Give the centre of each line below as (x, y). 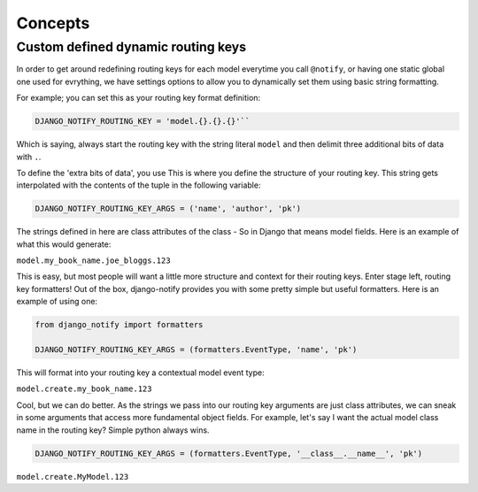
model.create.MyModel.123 (73, 477)
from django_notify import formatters (119, 325)
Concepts (53, 23)
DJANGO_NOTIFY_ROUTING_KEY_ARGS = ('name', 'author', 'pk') (168, 209)
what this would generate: (64, 244)
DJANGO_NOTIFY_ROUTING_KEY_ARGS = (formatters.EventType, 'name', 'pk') (196, 350)
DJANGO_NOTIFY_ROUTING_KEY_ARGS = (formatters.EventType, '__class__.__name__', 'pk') (229, 453)
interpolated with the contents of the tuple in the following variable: (139, 185)
